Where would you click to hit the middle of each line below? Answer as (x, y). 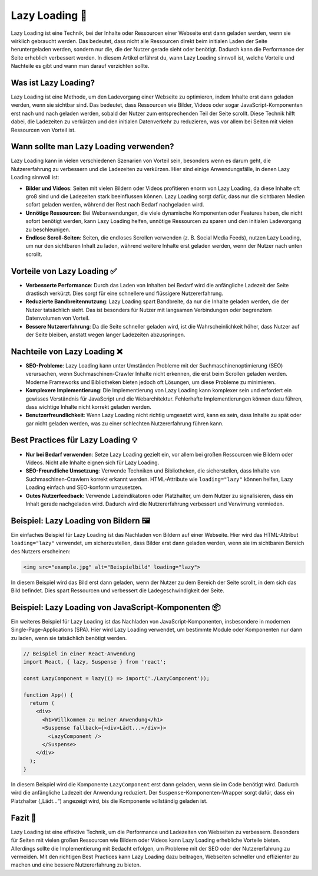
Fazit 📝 (24, 818)
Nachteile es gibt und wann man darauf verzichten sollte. (80, 66)
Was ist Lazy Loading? (53, 83)
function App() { (48, 695)
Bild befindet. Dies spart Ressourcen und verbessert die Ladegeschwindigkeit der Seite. (118, 590)
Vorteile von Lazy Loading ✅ (64, 271)
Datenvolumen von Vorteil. (58, 318)
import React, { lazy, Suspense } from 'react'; (95, 662)
